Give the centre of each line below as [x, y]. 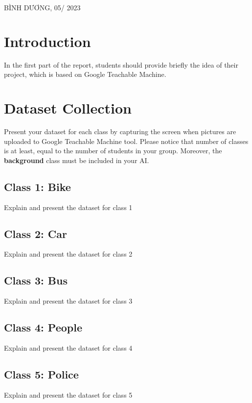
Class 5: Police [41, 374]
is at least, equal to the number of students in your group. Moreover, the [113, 151]
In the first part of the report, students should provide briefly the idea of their [121, 64]
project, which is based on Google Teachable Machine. [85, 74]
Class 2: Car [35, 233]
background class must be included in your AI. [77, 160]
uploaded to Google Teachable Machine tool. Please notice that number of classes [126, 141]
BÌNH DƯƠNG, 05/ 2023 [42, 7]
